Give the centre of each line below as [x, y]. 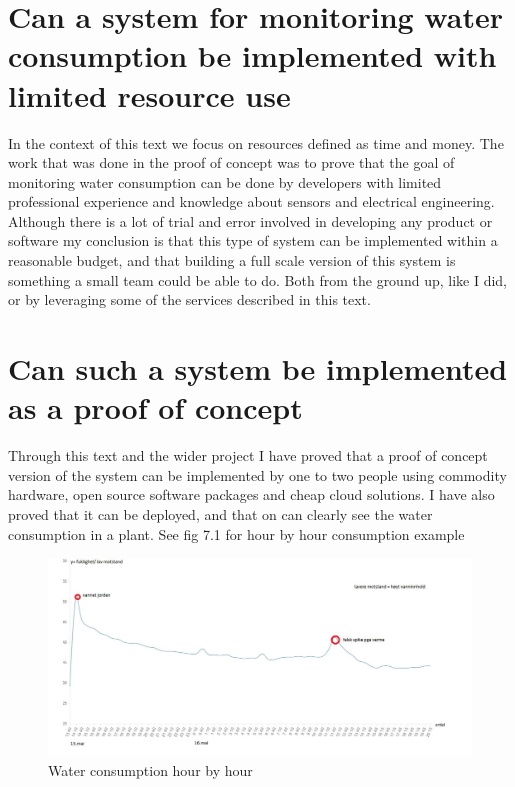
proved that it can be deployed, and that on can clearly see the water [220, 513]
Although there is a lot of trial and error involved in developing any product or [250, 220]
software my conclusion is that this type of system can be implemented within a [253, 240]
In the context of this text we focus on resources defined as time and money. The [256, 142]
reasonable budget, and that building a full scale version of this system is [232, 260]
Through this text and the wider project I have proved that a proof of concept [248, 455]
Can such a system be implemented [258, 368]
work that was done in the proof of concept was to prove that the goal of [231, 162]
